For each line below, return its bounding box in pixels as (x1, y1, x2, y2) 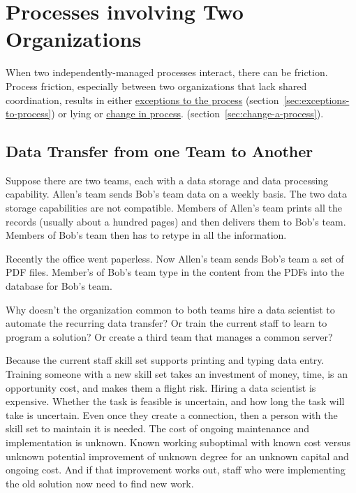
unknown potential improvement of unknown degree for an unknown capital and (6, 448, 349, 463)
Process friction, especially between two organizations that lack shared (6, 78, 307, 93)
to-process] (6, 106, 52, 121)
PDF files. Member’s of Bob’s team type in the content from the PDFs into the (6, 265, 345, 279)
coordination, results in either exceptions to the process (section (6, 92, 279, 107)
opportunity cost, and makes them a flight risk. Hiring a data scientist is (6, 380, 316, 395)
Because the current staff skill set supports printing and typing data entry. (6, 353, 325, 367)
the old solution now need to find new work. (6, 476, 194, 490)
